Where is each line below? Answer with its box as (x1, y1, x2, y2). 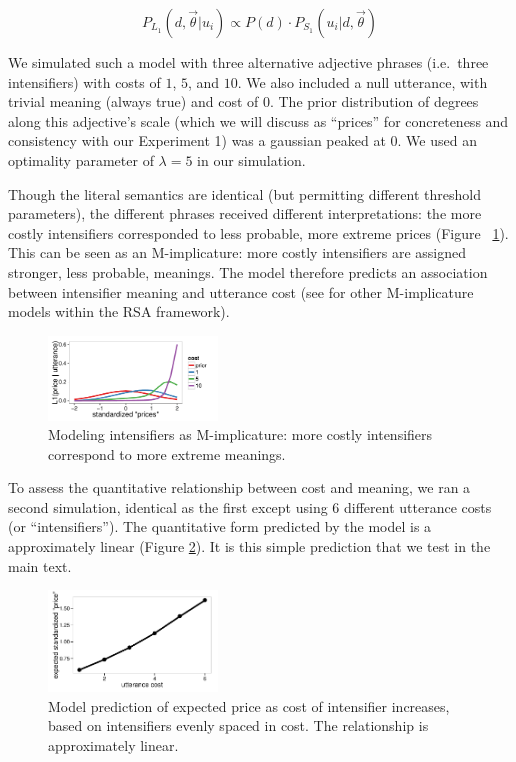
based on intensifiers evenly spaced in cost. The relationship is (48, 715, 429, 736)
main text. (8, 555, 72, 576)
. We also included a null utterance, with (237, 71, 488, 92)
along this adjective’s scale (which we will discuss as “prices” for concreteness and (8, 110, 509, 131)
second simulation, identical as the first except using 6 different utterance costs (8, 496, 492, 517)
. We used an (397, 130, 477, 151)
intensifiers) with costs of (8, 71, 161, 92)
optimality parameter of (8, 149, 154, 170)
